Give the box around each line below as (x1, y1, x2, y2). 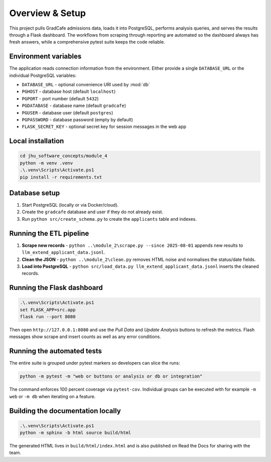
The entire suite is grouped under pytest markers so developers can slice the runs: (9, 360, 180, 366)
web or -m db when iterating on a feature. (9, 393, 96, 399)
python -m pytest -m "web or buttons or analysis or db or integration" (20, 374, 203, 379)
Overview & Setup (9, 8, 86, 19)
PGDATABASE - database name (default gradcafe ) (22, 103, 126, 109)
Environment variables (9, 52, 82, 61)
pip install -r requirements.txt (20, 174, 102, 180)
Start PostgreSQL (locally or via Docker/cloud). (22, 202, 119, 208)
